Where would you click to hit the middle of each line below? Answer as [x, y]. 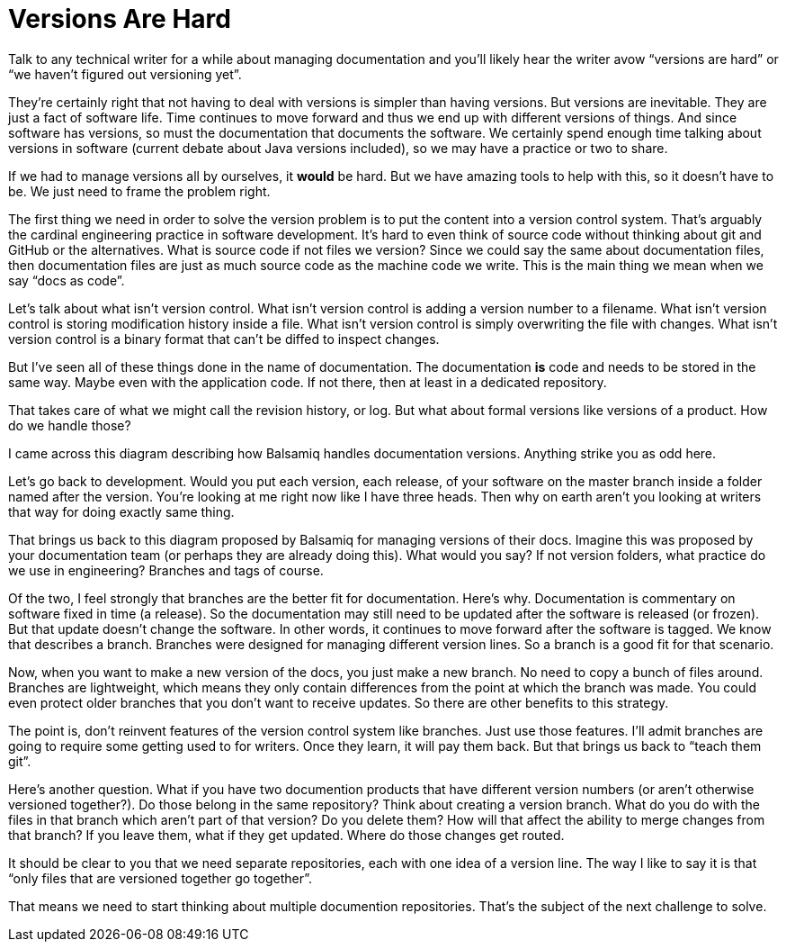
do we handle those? [70, 425]
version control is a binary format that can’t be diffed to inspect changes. [224, 339]
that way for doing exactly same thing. [121, 511]
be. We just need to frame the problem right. [139, 191]
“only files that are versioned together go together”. [161, 878]
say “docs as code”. [67, 280]
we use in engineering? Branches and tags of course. [166, 570]
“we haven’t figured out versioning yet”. [125, 74]
